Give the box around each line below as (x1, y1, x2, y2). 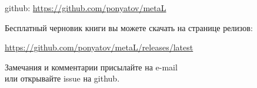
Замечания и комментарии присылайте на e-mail (5, 60, 178, 73)
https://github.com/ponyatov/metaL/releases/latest (5, 41, 193, 53)
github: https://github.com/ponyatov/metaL (5, 2, 166, 13)
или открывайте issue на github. (5, 72, 120, 84)
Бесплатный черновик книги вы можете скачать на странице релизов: (5, 21, 253, 33)
